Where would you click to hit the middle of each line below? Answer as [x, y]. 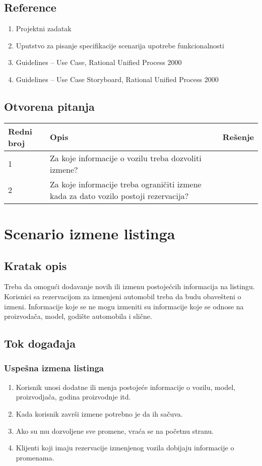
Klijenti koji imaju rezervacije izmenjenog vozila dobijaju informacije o [125, 448]
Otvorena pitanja [49, 106]
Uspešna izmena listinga [54, 368]
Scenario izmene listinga [90, 233]
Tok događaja [40, 343]
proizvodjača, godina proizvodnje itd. [73, 397]
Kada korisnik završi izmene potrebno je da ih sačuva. [99, 413]
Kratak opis [36, 265]
